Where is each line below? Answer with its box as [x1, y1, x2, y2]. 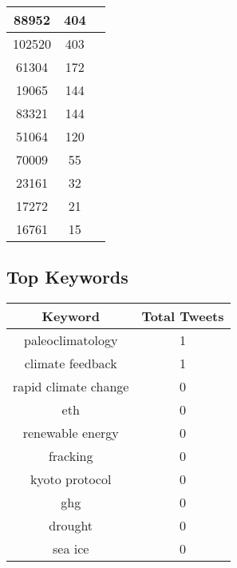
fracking [48, 447, 93, 466]
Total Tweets [141, 307, 224, 326]
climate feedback [24, 354, 117, 373]
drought [49, 516, 93, 535]
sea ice [52, 539, 89, 558]
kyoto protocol [30, 470, 112, 489]
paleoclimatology [24, 331, 118, 350]
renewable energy [22, 423, 119, 443]
